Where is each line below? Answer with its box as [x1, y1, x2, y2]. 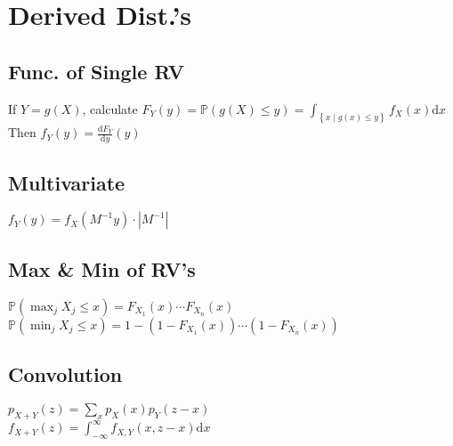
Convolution [8, 361, 123, 388]
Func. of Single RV [8, 57, 185, 85]
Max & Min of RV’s [8, 255, 196, 282]
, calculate [82, 99, 138, 118]
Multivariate [8, 168, 125, 196]
